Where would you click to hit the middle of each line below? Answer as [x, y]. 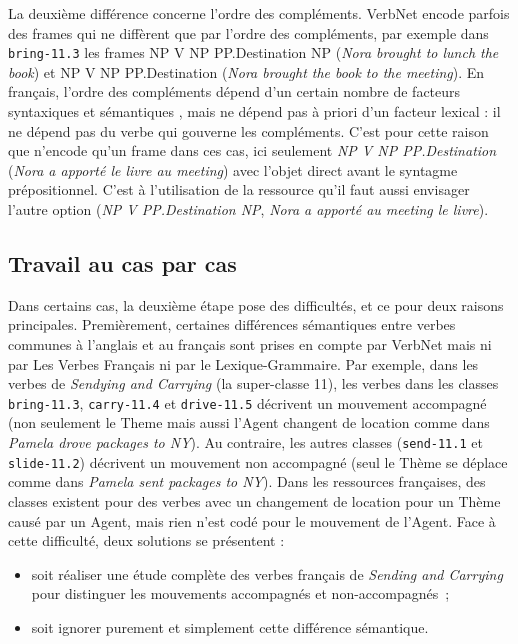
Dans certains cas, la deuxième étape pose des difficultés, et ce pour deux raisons [256, 304]
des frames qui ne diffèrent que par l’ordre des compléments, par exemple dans [248, 32]
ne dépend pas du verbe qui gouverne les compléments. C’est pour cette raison [248, 130]
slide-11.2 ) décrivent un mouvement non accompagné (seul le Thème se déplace [258, 461]
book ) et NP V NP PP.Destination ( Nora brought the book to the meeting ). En [246, 71]
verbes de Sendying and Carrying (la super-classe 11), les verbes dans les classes [253, 383]
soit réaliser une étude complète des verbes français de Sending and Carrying [267, 573]
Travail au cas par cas [122, 262]
